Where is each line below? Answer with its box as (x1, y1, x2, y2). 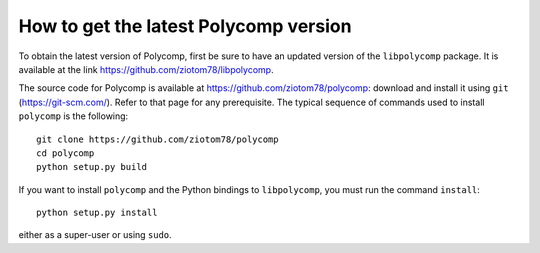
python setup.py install (36, 207, 158, 219)
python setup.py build (36, 161, 148, 173)
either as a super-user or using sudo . (18, 229, 172, 241)
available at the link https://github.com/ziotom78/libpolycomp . (18, 63, 274, 75)
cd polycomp (36, 147, 95, 159)
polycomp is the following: (18, 110, 129, 122)
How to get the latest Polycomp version (18, 15, 352, 37)
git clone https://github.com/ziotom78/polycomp (36, 133, 279, 145)
